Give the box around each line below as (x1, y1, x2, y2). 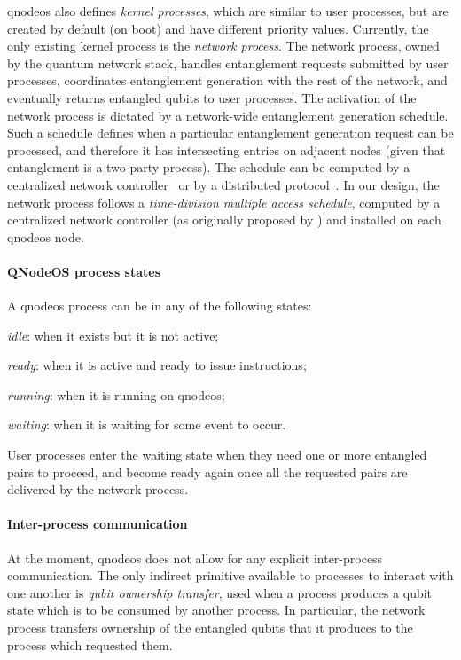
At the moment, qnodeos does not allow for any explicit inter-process (7, 548, 383, 567)
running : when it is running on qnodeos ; (7, 385, 225, 404)
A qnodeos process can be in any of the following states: (7, 296, 312, 315)
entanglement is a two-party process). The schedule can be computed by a (7, 158, 410, 177)
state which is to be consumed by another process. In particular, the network (7, 601, 426, 619)
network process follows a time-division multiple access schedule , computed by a (7, 192, 441, 211)
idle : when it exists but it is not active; (7, 326, 219, 344)
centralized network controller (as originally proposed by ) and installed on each (7, 210, 441, 229)
